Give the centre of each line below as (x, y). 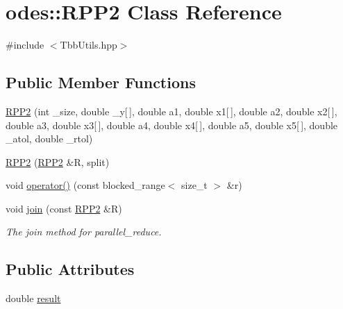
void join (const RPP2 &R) (64, 208)
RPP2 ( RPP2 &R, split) (58, 161)
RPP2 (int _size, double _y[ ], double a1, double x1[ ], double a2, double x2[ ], (171, 111)
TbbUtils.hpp (89, 45)
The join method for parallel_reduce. (84, 232)
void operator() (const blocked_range (85, 185)
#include (25, 45)
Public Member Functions (101, 82)
